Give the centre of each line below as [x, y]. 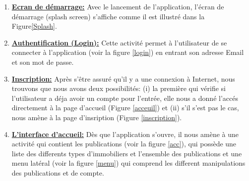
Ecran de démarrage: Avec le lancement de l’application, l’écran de [118, 6]
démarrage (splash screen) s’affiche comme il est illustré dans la [108, 16]
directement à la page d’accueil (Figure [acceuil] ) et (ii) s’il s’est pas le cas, [125, 108]
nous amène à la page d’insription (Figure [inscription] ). [97, 117]
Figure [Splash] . [34, 26]
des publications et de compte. [58, 172]
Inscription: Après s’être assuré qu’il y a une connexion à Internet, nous [123, 78]
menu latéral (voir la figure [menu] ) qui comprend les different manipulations [128, 163]
